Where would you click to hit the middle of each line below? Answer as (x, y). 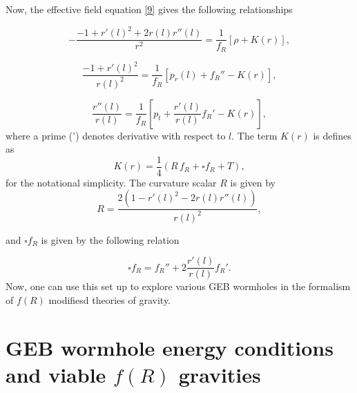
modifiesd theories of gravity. (110, 299)
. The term (254, 135)
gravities (220, 374)
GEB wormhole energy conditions (170, 347)
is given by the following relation (110, 239)
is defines (332, 135)
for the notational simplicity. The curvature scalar (111, 182)
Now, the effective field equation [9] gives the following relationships (149, 9)
